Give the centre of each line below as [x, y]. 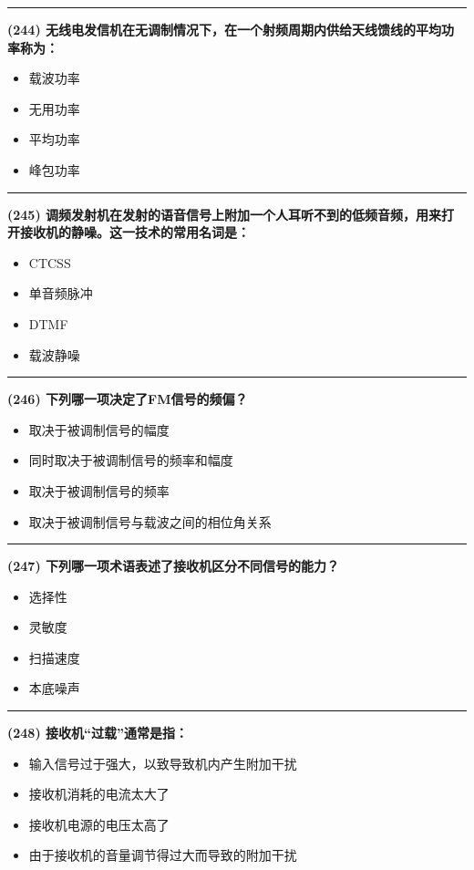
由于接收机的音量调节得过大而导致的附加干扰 [163, 855]
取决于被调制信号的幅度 [99, 429]
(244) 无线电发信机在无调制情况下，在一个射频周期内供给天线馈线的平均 [225, 29]
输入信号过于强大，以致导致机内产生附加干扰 [163, 763]
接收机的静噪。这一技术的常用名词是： [134, 232]
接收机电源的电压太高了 [99, 824]
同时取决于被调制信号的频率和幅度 [131, 460]
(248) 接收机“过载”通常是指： [98, 733]
